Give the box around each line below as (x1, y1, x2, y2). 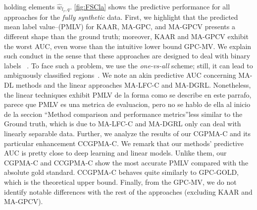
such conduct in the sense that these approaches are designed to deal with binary (4, 51, 251, 61)
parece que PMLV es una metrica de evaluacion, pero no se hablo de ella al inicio (4, 99, 251, 109)
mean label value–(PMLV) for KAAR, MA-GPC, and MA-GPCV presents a (4, 21, 235, 32)
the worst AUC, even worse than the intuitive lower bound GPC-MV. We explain (4, 41, 252, 51)
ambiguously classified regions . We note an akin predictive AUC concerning (4, 70, 236, 80)
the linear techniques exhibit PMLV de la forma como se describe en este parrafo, (4, 89, 252, 100)
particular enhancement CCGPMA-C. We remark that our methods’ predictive (4, 138, 244, 148)
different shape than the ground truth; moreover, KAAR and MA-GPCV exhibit (4, 31, 249, 42)
